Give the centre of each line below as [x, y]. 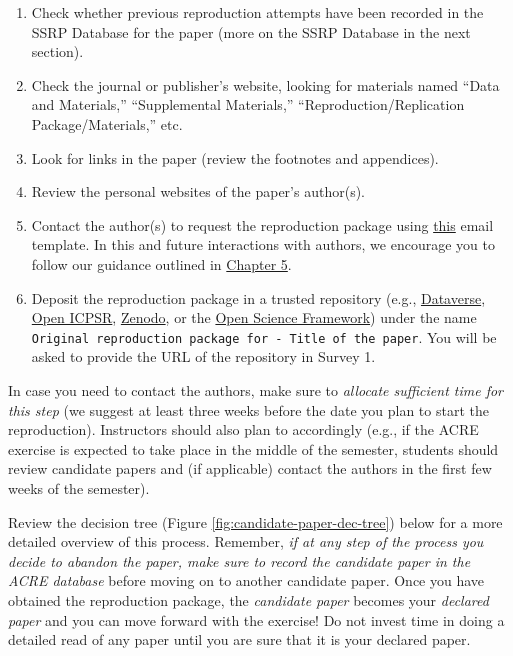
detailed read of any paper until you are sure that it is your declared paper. [239, 639]
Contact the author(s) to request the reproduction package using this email [262, 224]
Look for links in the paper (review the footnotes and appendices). [235, 157]
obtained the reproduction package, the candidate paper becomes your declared [248, 599]
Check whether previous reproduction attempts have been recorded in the [257, 12]
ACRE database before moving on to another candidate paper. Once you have [246, 580]
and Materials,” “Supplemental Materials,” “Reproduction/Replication [248, 104]
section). [57, 51]
